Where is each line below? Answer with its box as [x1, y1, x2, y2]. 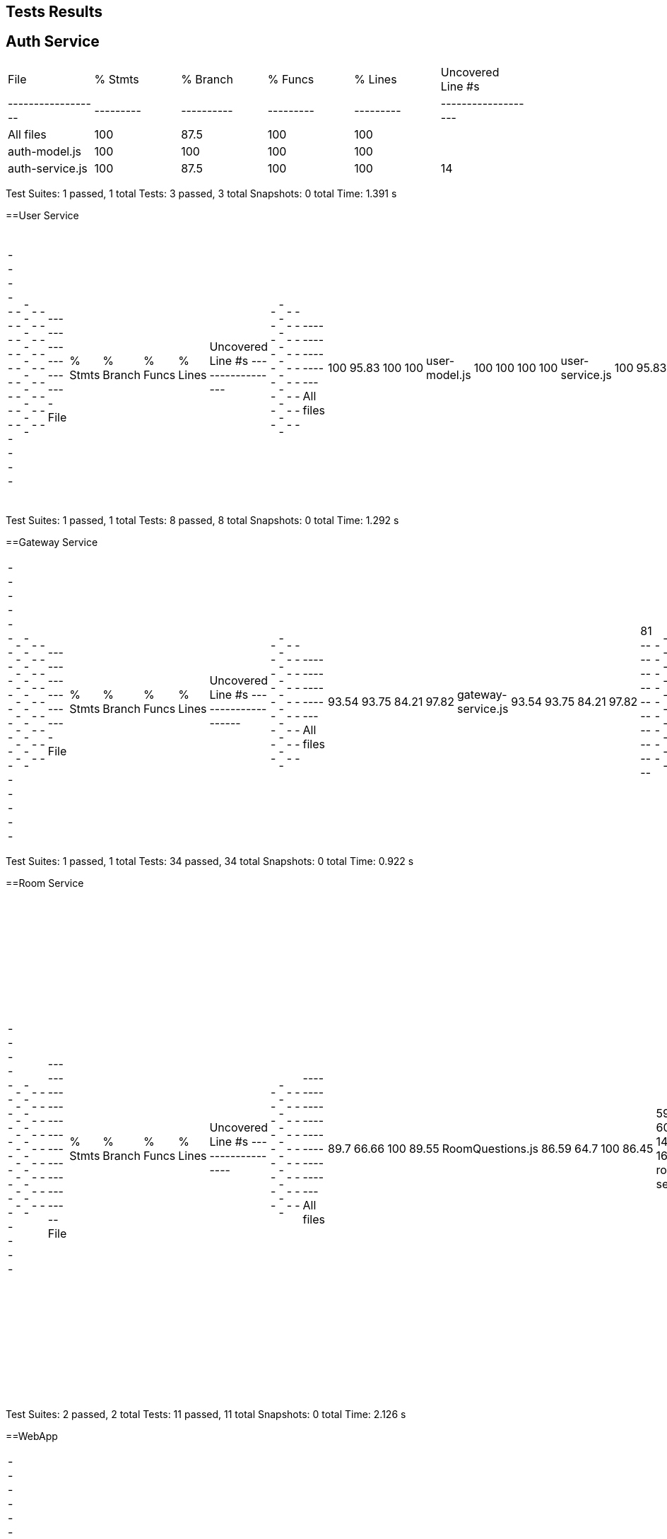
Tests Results [6, 3, 103, 21]
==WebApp [6, 1429, 58, 1442]
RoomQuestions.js [442, 1141, 538, 1156]
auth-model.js [8, 144, 82, 158]
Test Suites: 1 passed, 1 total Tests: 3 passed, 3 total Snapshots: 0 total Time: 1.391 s [6, 187, 397, 199]
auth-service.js [8, 161, 88, 175]
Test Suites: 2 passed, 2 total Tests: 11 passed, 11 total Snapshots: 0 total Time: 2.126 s [6, 1407, 406, 1420]
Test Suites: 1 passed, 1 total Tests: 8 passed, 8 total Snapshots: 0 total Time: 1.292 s [6, 513, 399, 526]
